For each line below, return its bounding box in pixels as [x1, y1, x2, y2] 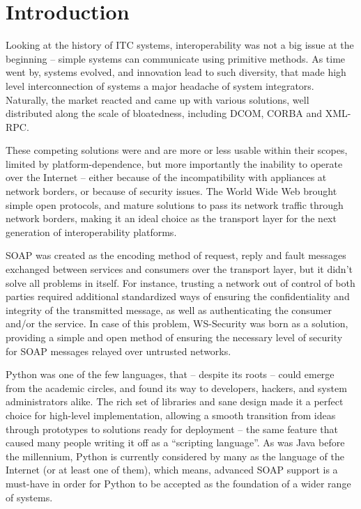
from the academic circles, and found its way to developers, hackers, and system [6, 380, 347, 395]
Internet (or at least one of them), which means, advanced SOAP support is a [6, 462, 338, 477]
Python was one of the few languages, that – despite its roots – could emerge [6, 367, 335, 382]
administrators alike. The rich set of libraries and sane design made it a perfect [6, 394, 344, 409]
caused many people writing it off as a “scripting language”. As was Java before [6, 435, 345, 450]
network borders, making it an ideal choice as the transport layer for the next [6, 211, 337, 226]
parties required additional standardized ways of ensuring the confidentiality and [6, 289, 350, 304]
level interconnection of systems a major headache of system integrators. [6, 78, 314, 93]
